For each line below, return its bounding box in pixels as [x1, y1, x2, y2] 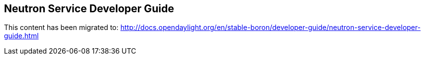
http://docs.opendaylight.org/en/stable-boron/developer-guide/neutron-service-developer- [120, 23, 421, 32]
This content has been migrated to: [4, 23, 119, 32]
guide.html [4, 31, 39, 40]
